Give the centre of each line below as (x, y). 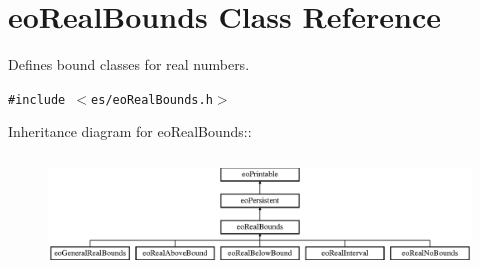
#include (37, 99)
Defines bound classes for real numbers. (129, 64)
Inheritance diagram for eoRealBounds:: (130, 131)
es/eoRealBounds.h (152, 99)
